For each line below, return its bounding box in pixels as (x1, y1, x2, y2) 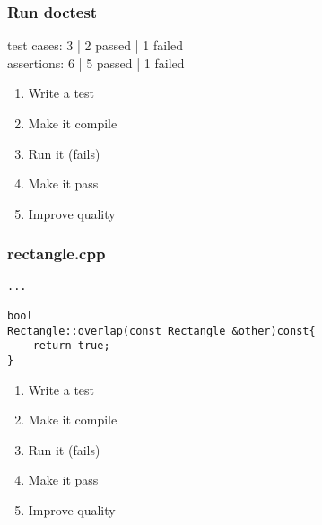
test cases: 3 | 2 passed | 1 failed (7, 36, 183, 55)
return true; (32, 339, 110, 353)
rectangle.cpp (7, 242, 106, 265)
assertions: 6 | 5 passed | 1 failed (7, 53, 185, 72)
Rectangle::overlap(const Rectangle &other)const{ (7, 324, 316, 337)
